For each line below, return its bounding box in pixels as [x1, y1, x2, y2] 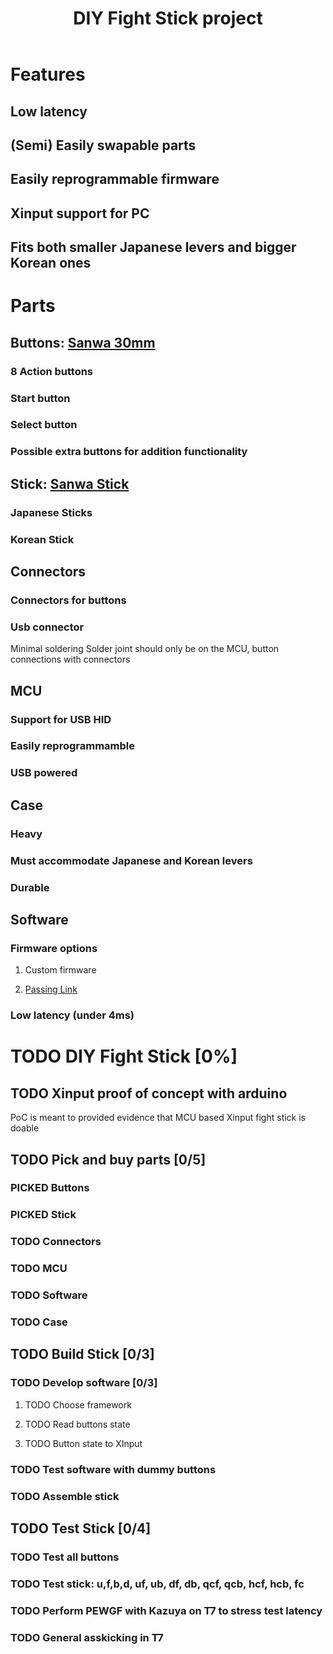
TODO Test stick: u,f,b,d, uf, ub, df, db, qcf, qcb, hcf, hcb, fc [10, 1577, 305, 1591]
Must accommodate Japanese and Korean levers [10, 853, 253, 867]
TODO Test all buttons [10, 1550, 120, 1564]
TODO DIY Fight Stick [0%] [10, 1045, 238, 1068]
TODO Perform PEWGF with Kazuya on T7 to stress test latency [10, 1603, 323, 1617]
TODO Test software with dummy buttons [10, 1462, 217, 1476]
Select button [10, 418, 78, 432]
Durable [10, 880, 50, 894]
